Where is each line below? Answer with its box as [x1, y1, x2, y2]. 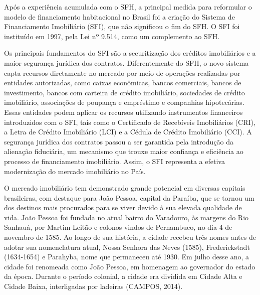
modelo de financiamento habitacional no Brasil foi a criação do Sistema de [4, 11, 235, 22]
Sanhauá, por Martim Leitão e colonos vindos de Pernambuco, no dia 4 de [4, 222, 232, 232]
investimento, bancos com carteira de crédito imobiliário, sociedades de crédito [4, 87, 245, 97]
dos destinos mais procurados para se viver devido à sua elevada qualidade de [4, 202, 242, 213]
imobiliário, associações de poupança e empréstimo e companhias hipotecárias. [4, 97, 244, 107]
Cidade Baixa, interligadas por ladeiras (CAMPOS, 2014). [4, 281, 183, 291]
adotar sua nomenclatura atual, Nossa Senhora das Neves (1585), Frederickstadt [4, 241, 250, 252]
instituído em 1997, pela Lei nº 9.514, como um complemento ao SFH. [4, 31, 220, 41]
